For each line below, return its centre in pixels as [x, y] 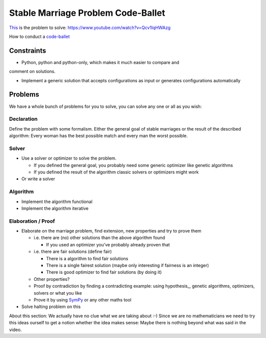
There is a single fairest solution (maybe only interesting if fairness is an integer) [128, 265]
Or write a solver [38, 179]
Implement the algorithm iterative [55, 208]
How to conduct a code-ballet [39, 36]
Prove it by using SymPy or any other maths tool [83, 300]
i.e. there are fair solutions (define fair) [73, 252]
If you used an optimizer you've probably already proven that [108, 244]
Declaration [23, 119]
